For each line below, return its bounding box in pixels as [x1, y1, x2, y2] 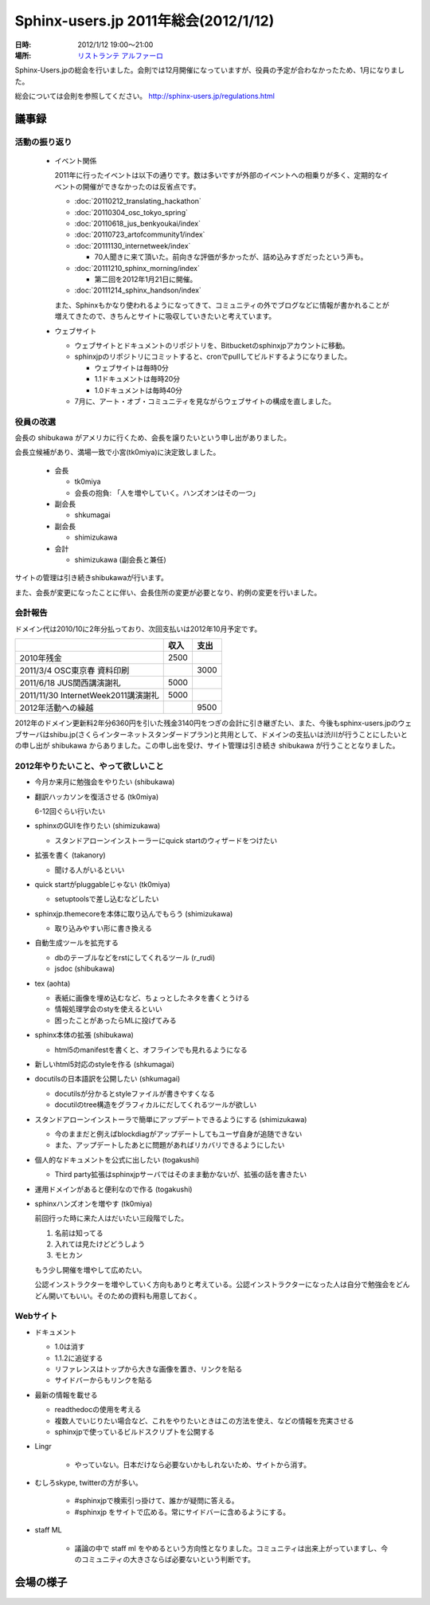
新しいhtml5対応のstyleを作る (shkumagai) [34, 1059, 175, 1069]
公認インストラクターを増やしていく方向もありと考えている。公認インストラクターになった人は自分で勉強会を [34, 1280, 397, 1289]
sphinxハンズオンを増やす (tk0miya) [34, 1199, 153, 1208]
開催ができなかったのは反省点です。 [82, 182, 201, 191]
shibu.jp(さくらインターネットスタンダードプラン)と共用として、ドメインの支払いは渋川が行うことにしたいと [49, 729, 408, 739]
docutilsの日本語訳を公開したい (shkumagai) [34, 1074, 181, 1084]
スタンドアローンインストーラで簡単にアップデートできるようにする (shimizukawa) [34, 1114, 307, 1124]
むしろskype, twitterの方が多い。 [34, 1478, 143, 1488]
